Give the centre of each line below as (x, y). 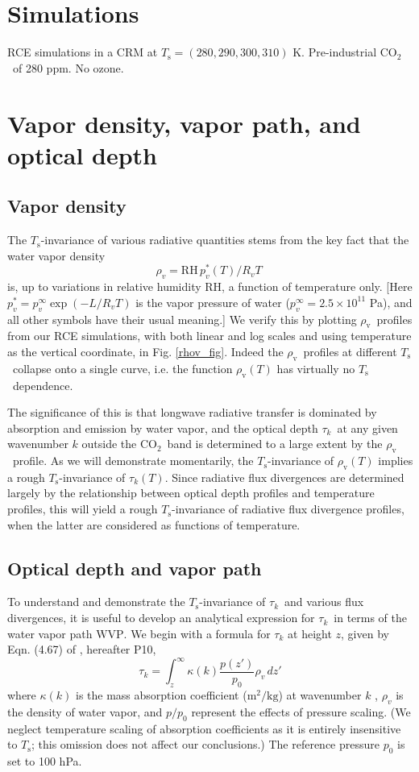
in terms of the (371, 618)
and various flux (324, 602)
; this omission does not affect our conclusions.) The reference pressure (205, 744)
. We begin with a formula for (197, 633)
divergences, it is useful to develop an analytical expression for (161, 618)
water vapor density (56, 255)
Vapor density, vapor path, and (184, 123)
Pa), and (391, 302)
